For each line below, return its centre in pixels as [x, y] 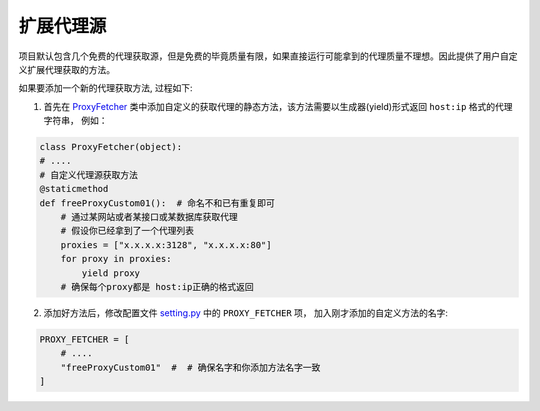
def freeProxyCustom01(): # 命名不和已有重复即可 [157, 203]
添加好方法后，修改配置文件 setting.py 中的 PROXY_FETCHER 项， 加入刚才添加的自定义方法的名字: [246, 312]
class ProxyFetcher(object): [111, 147]
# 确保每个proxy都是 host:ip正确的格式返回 [157, 286]
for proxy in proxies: [116, 259]
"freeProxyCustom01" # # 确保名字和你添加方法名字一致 [190, 367]
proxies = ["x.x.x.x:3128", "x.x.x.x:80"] [166, 244]
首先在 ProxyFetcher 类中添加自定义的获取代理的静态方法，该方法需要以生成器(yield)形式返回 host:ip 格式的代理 [278, 106]
